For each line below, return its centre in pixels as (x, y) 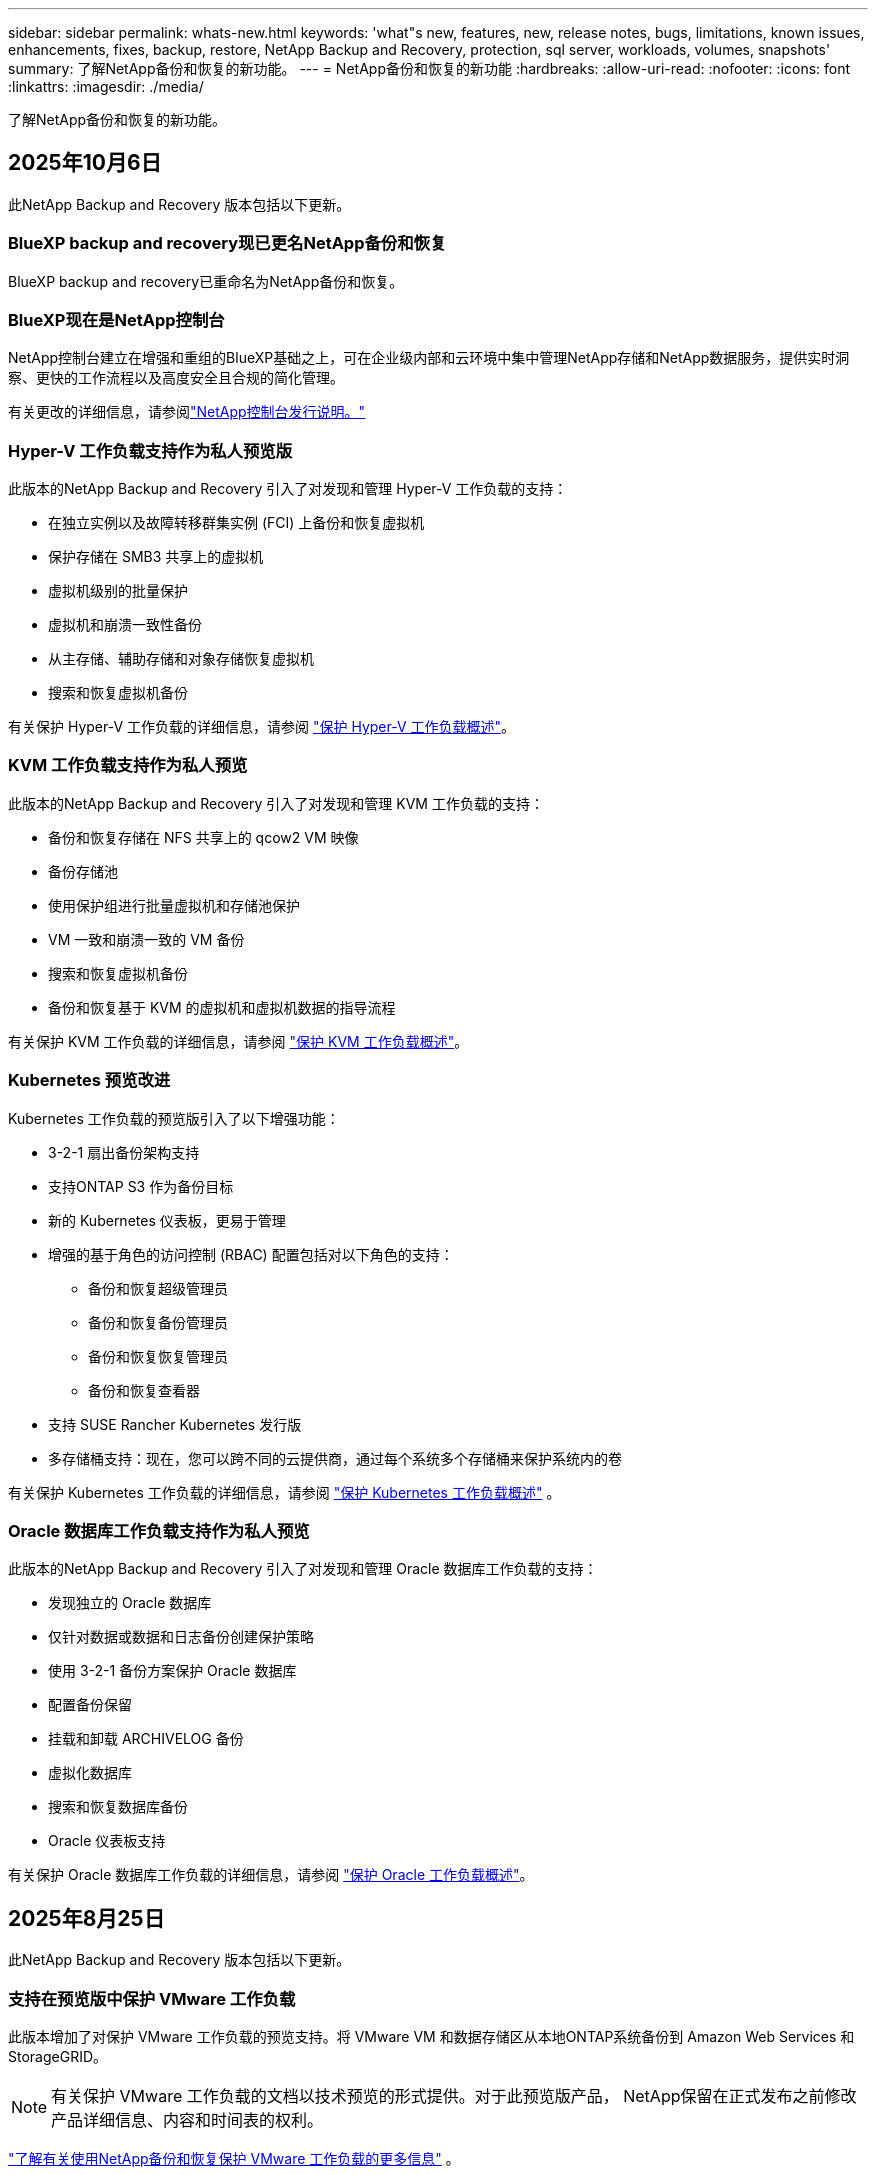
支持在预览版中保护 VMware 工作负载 (152, 1998)
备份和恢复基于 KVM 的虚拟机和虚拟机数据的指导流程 (222, 1007)
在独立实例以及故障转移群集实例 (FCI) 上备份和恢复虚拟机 (236, 523)
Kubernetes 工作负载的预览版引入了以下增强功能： (174, 1118)
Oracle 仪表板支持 (107, 1841)
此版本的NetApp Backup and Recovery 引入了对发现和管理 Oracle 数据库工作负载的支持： (303, 1569)
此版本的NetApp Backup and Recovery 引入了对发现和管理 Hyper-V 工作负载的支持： (288, 489)
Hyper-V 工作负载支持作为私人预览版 (150, 450)
